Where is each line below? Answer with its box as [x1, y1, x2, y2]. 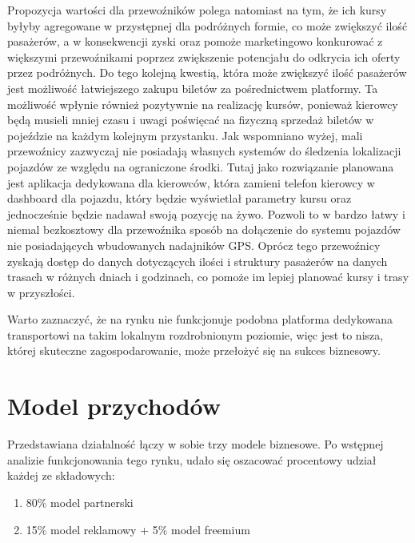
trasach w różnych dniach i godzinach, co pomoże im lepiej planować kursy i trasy [7, 268, 409, 285]
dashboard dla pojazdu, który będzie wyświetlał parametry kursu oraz [7, 190, 352, 207]
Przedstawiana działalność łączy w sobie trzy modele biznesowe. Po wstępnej [7, 436, 384, 452]
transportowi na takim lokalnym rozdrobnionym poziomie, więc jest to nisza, [7, 326, 384, 343]
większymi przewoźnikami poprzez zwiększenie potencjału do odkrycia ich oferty [7, 48, 401, 65]
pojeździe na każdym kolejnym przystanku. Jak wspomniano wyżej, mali [7, 127, 363, 143]
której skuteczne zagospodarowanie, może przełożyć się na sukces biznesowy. [7, 342, 381, 359]
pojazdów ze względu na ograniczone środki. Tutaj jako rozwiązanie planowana [7, 158, 394, 175]
